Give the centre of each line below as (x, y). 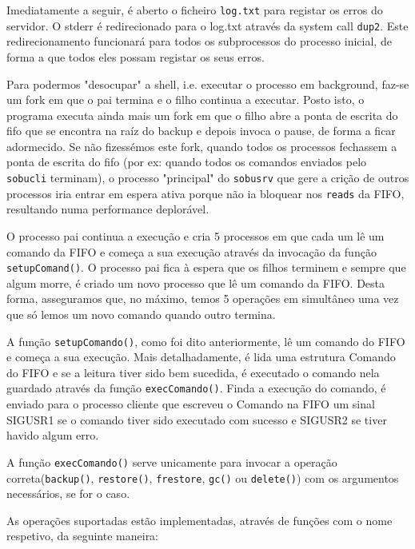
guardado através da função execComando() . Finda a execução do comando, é (196, 388)
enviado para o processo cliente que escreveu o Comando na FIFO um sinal (191, 404)
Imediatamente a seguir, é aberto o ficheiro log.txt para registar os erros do (195, 10)
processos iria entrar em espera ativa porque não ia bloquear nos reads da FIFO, (206, 193)
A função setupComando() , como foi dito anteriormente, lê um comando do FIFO (206, 341)
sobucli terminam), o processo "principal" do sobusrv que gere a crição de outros (208, 178)
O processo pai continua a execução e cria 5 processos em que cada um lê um (196, 235)
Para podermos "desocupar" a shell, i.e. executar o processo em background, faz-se (208, 84)
